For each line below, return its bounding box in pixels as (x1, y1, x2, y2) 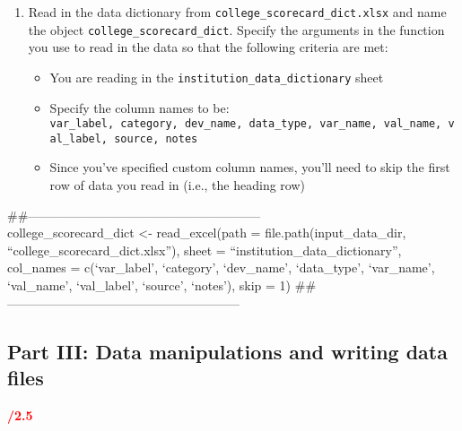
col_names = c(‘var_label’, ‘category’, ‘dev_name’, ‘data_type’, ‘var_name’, (7, 258, 435, 277)
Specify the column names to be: (49, 98, 230, 116)
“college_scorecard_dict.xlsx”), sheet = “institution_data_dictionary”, (7, 240, 402, 259)
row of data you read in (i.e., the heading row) (49, 176, 306, 194)
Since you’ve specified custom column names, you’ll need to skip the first (49, 158, 450, 177)
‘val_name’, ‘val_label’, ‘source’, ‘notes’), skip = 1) (7, 276, 292, 295)
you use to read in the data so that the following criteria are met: (28, 38, 388, 56)
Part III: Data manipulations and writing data (7, 337, 448, 365)
